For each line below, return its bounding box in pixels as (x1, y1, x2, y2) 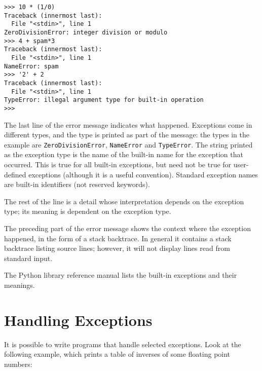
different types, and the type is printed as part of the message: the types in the (4, 129, 249, 140)
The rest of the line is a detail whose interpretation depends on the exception (4, 196, 244, 206)
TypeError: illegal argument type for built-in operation (4, 96, 204, 104)
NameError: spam (4, 62, 59, 70)
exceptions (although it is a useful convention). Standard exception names (28, 169, 258, 179)
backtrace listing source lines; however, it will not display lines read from (4, 243, 230, 253)
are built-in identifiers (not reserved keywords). (4, 179, 150, 190)
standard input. (4, 252, 53, 263)
